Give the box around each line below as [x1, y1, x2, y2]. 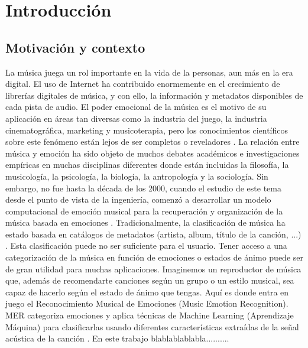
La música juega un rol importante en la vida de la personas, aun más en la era [5, 66, 293, 78]
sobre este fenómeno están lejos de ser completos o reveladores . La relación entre [5, 135, 300, 148]
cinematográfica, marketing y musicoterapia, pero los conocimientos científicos [5, 123, 288, 136]
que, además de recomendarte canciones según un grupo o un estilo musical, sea [5, 274, 294, 287]
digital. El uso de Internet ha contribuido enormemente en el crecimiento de [5, 77, 280, 90]
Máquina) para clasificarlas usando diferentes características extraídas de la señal [5, 320, 299, 333]
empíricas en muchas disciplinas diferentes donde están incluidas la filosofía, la [5, 158, 289, 171]
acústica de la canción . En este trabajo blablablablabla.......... [5, 332, 229, 344]
